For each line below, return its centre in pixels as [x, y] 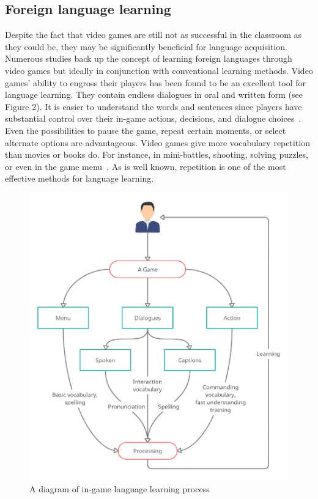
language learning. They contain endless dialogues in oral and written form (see [154, 94]
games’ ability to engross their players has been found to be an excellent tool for [156, 82]
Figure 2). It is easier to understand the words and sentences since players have [153, 106]
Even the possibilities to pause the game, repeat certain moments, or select [146, 130]
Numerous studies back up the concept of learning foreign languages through [149, 58]
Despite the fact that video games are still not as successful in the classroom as [153, 35]
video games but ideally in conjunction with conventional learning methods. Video [159, 70]
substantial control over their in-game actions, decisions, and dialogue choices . [153, 118]
